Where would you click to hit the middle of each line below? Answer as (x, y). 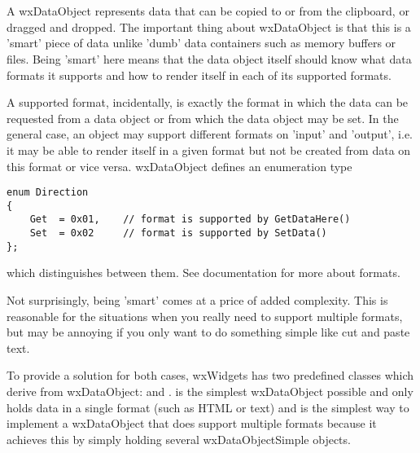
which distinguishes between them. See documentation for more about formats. (203, 273)
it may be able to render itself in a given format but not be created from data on (209, 150)
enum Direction (48, 193)
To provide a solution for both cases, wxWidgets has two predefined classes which (210, 375)
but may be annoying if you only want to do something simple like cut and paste (208, 332)
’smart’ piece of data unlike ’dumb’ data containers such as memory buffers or (201, 43)
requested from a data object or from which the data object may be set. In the (203, 118)
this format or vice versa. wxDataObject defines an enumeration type (179, 166)
